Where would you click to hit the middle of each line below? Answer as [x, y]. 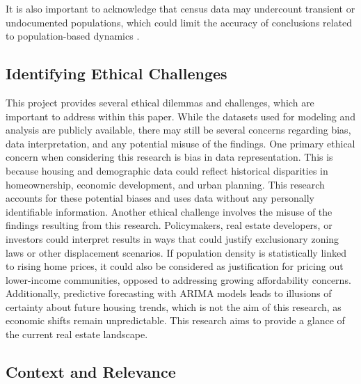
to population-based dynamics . [73, 36]
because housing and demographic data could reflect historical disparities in [167, 170]
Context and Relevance [91, 372]
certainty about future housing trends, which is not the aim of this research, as [174, 306]
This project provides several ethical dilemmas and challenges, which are [160, 102]
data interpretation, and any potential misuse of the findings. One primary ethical [180, 143]
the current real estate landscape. [77, 334]
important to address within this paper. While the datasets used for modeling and [181, 116]
